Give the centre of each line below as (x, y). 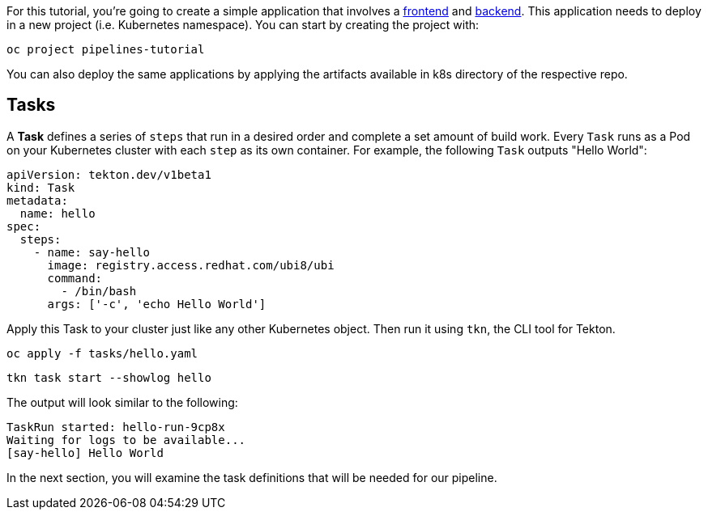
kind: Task (41, 187)
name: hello (58, 213)
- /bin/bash (99, 291)
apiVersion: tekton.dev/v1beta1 (109, 174)
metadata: (37, 200)
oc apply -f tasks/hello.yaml (102, 353)
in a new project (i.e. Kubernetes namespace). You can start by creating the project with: (243, 25)
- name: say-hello (92, 252)
